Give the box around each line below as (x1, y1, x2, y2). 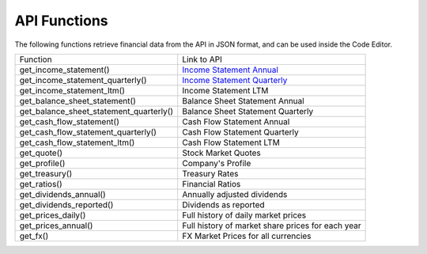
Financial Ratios (182, 178, 241, 189)
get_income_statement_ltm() (19, 85, 126, 96)
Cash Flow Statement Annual (182, 116, 290, 127)
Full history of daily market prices (182, 210, 307, 221)
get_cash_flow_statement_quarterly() (19, 127, 157, 138)
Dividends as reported (182, 199, 265, 210)
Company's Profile (182, 157, 251, 169)
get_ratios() (19, 178, 62, 189)
